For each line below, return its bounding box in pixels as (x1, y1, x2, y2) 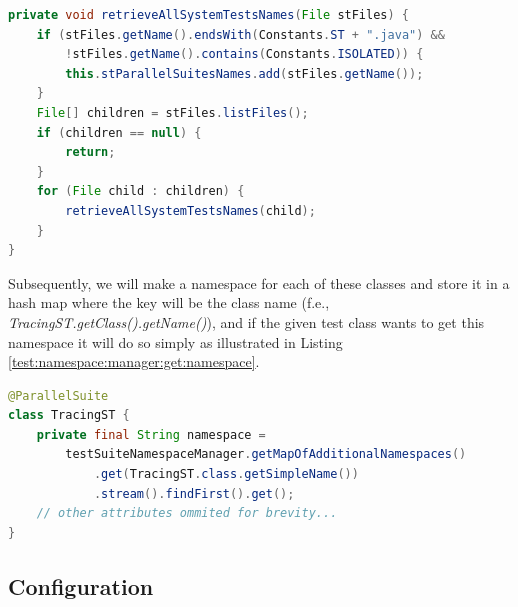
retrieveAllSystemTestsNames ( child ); (65, 203, 316, 218)
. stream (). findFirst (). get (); (93, 486, 295, 501)
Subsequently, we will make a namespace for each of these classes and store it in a (8, 272, 510, 293)
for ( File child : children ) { (36, 184, 245, 199)
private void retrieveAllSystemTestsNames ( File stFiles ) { (8, 8, 410, 22)
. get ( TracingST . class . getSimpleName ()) (93, 467, 359, 482)
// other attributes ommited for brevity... (36, 506, 338, 521)
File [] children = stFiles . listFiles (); (36, 105, 309, 120)
